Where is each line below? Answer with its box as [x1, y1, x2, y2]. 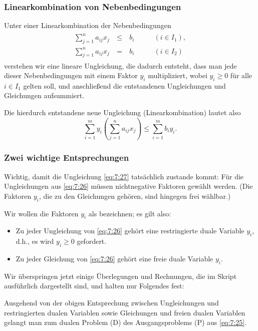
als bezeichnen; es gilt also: [88, 208, 171, 218]
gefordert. [77, 236, 107, 246]
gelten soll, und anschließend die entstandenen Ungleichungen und [23, 80, 226, 91]
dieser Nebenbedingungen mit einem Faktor [4, 70, 138, 81]
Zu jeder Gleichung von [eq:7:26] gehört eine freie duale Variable [16, 253, 213, 263]
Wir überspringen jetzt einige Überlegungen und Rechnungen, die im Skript [4, 270, 237, 281]
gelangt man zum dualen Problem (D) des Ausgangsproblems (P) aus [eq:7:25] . [4, 317, 247, 327]
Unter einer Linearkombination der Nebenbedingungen [4, 20, 171, 31]
